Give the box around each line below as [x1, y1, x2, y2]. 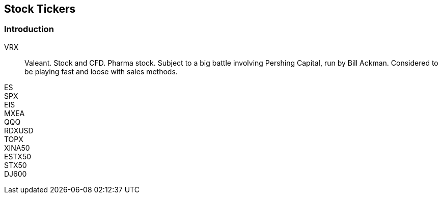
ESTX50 [4, 152, 32, 161]
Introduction [4, 24, 54, 35]
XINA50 [4, 143, 30, 152]
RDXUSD [4, 126, 34, 135]
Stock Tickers [4, 3, 76, 15]
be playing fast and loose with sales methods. [24, 67, 178, 76]
